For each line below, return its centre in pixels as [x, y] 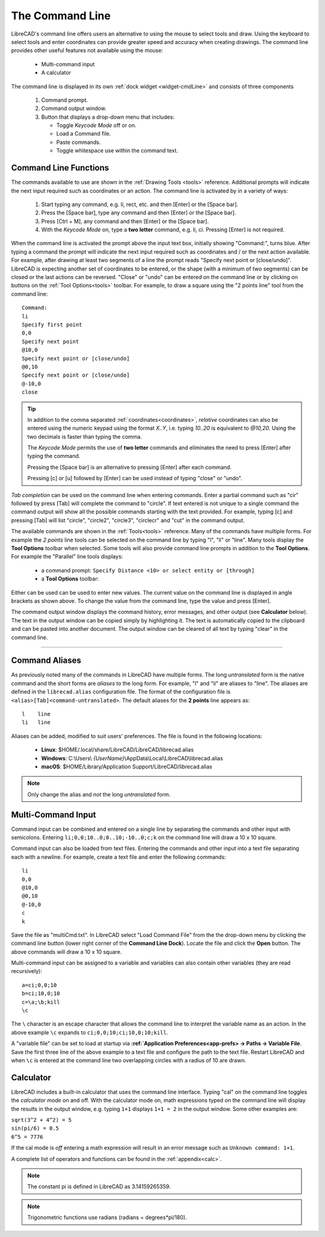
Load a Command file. [84, 134]
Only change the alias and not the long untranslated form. [99, 794]
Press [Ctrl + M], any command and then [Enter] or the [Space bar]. [125, 221]
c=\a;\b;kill [41, 1002]
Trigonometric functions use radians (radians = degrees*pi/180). [107, 1218]
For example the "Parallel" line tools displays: [67, 557]
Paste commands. [79, 142]
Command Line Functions [60, 168]
